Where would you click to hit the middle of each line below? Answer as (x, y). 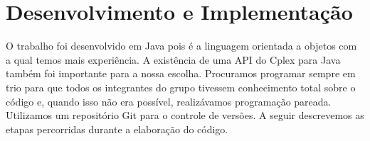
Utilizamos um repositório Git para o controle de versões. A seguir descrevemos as (185, 115)
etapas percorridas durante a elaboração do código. (117, 129)
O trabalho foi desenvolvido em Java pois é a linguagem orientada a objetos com (181, 46)
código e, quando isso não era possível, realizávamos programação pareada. (169, 101)
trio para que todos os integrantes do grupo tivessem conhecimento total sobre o (181, 87)
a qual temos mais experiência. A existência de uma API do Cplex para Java (173, 59)
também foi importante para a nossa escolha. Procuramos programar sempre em (181, 73)
